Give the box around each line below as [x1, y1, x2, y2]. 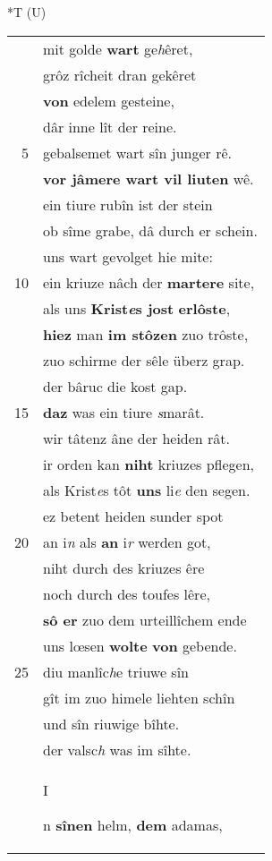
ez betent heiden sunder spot [43, 505, 224, 526]
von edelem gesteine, [43, 90, 174, 111]
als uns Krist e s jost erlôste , [43, 297, 231, 319]
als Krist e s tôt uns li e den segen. [43, 479, 251, 500]
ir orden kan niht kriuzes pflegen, [43, 453, 255, 474]
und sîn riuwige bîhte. [43, 712, 180, 734]
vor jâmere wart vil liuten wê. [43, 167, 254, 189]
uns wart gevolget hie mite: [43, 245, 213, 267]
